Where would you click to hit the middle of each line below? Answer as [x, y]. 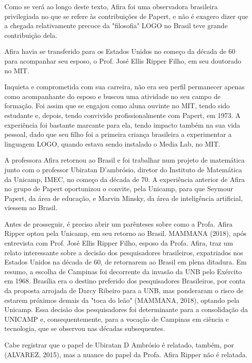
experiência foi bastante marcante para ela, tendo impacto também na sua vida [122, 124]
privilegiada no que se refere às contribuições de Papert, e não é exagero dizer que [126, 16]
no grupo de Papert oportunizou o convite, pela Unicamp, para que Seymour [119, 189]
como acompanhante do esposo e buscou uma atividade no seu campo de [113, 96]
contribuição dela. [31, 35]
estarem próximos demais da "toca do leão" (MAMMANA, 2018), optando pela [122, 300]
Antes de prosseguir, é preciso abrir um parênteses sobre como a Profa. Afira [118, 223]
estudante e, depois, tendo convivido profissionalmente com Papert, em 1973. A [123, 115]
